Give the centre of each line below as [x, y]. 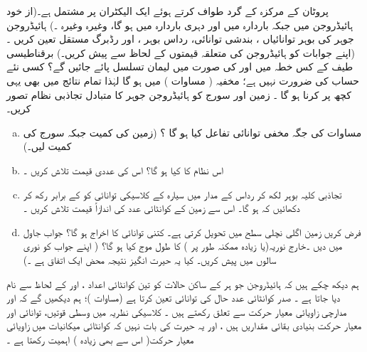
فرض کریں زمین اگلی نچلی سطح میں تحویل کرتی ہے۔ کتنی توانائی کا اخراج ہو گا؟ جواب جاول [192, 231]
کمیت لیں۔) [47, 146]
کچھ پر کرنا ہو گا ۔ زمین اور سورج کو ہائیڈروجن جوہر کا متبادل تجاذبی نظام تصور [179, 94]
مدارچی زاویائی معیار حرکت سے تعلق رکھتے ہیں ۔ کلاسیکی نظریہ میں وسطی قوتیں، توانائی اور [177, 311]
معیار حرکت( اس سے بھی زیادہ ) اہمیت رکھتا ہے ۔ [100, 339]
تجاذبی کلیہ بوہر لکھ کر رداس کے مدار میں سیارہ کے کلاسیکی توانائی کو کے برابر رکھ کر [182, 194]
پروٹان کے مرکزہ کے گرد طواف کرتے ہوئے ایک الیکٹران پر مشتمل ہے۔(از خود [167, 11]
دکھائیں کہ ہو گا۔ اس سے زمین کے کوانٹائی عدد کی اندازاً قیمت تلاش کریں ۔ [161, 208]
